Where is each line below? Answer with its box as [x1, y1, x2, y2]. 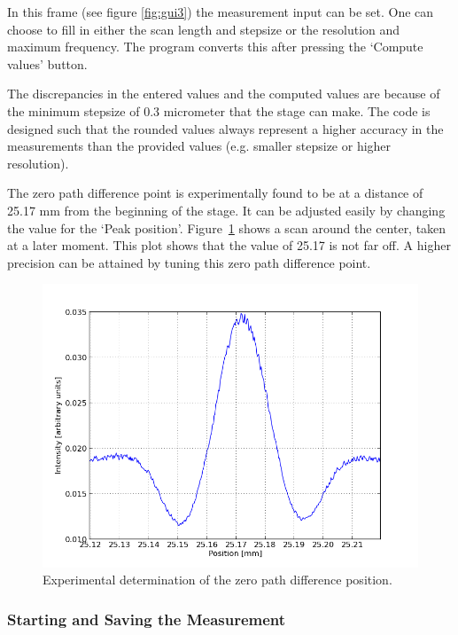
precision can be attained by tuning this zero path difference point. [7, 253, 371, 271]
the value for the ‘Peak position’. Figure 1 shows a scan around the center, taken [7, 218, 446, 237]
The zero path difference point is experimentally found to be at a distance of [7, 184, 423, 202]
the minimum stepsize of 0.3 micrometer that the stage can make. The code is [7, 101, 431, 120]
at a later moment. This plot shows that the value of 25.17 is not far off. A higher [7, 236, 451, 255]
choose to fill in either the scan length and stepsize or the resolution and [7, 20, 400, 38]
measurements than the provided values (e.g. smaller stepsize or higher [7, 137, 392, 155]
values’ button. [7, 54, 88, 73]
